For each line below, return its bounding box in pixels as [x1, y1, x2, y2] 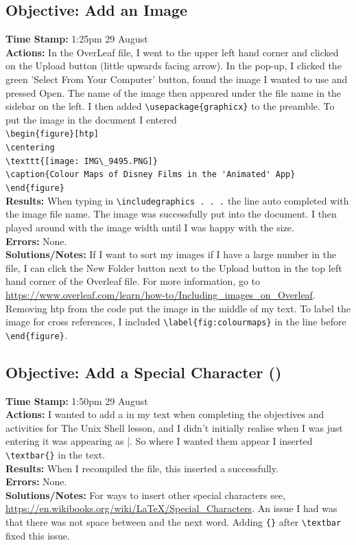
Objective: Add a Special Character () [5, 361, 282, 382]
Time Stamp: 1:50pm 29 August [5, 393, 148, 408]
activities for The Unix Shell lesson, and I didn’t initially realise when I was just [5, 420, 343, 434]
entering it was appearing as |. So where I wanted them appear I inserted [5, 434, 313, 448]
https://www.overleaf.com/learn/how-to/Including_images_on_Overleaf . [5, 287, 316, 301]
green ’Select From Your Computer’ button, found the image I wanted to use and [5, 71, 348, 86]
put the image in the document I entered [5, 112, 177, 126]
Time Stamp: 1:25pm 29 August [5, 32, 148, 46]
